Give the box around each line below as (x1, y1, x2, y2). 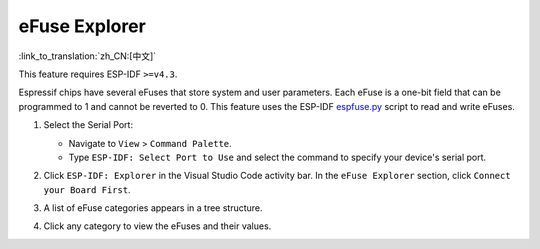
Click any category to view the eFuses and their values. (43, 220, 272, 232)
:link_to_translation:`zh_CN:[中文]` (18, 50, 157, 62)
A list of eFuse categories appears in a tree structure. (43, 202, 264, 214)
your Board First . (43, 183, 131, 195)
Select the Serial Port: (43, 119, 134, 131)
